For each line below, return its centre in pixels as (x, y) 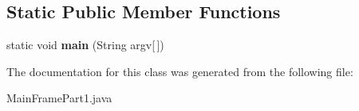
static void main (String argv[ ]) (85, 45)
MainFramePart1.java (59, 98)
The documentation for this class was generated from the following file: (180, 71)
